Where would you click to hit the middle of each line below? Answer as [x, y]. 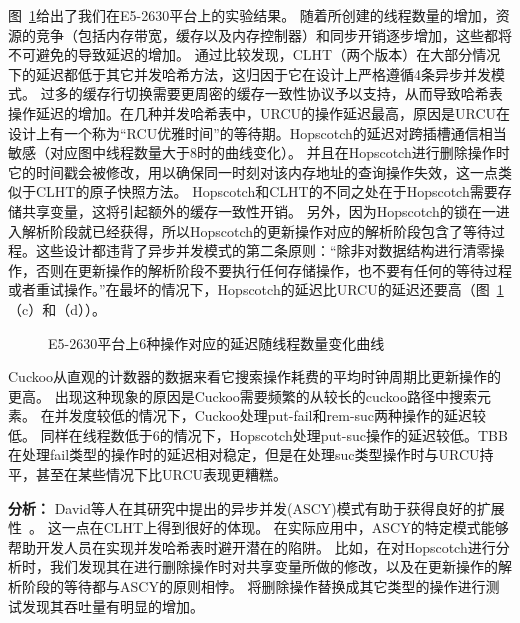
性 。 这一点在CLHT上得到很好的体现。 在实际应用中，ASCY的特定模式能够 [258, 527]
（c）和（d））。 [57, 308]
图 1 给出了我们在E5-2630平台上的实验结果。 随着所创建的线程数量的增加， [252, 15]
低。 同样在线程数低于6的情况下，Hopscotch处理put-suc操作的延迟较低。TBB [258, 434]
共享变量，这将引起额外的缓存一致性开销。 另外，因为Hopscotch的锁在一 [258, 210]
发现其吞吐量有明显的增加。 [112, 605]
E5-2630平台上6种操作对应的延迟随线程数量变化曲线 [216, 342]
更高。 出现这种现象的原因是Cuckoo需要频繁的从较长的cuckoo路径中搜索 [242, 395]
